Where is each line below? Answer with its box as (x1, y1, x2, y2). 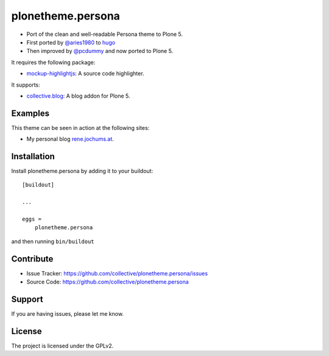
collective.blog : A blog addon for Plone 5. (26, 92, 130, 99)
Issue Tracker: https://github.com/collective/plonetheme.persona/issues (26, 269, 208, 277)
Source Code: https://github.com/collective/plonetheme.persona (26, 278, 189, 286)
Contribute (11, 254, 54, 264)
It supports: (11, 81, 41, 88)
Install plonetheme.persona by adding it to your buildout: (11, 168, 154, 175)
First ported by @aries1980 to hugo (26, 38, 116, 46)
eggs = (22, 216, 42, 222)
